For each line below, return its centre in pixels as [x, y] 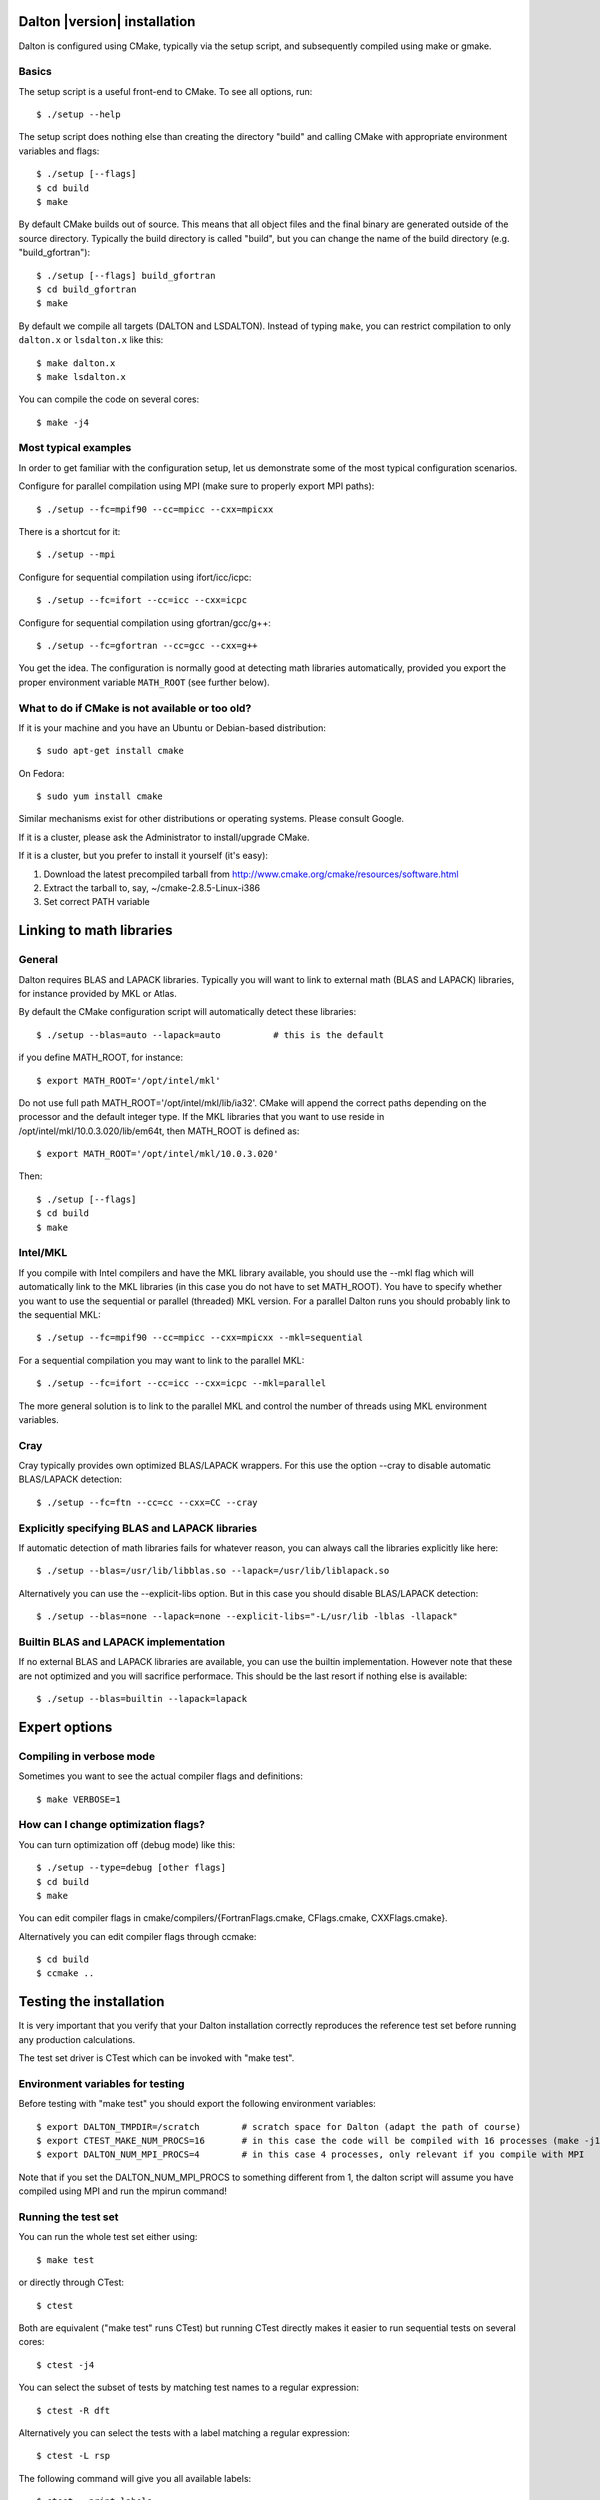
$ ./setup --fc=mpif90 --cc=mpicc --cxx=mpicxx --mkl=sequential [200, 1338]
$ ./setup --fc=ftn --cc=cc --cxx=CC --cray [147, 1502]
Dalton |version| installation [107, 21]
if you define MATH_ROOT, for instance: [101, 1057]
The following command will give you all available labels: [135, 2478]
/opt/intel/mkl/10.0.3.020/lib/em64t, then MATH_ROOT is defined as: [159, 1131]
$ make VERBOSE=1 [78, 1799]
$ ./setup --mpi [76, 554]
